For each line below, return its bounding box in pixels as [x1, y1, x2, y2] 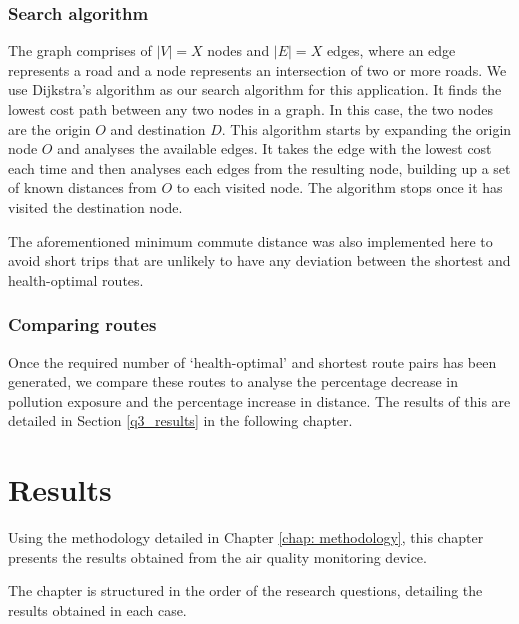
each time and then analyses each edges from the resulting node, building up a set [8, 157, 511, 178]
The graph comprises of [8, 40, 152, 61]
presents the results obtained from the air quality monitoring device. [8, 546, 427, 567]
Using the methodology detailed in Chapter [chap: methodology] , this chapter [8, 527, 484, 548]
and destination [110, 118, 206, 139]
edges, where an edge [326, 40, 456, 61]
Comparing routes [8, 312, 157, 337]
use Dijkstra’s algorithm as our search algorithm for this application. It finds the [8, 79, 502, 100]
